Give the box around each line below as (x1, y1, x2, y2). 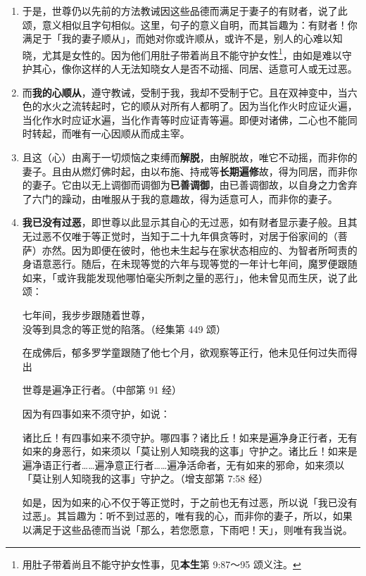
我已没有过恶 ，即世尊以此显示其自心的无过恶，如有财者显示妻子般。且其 (22, 215, 358, 230)
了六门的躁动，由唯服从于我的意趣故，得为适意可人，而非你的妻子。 (22, 191, 338, 206)
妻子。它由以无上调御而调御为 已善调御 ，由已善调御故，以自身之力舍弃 (32, 177, 358, 192)
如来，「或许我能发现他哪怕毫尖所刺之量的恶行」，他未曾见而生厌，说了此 (22, 270, 358, 284)
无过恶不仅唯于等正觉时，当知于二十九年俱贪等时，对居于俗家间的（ (22, 228, 338, 243)
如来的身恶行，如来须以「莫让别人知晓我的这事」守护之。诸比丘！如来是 (22, 444, 358, 458)
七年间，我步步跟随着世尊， (22, 307, 151, 322)
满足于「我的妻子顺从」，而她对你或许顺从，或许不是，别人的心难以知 (22, 31, 343, 46)
